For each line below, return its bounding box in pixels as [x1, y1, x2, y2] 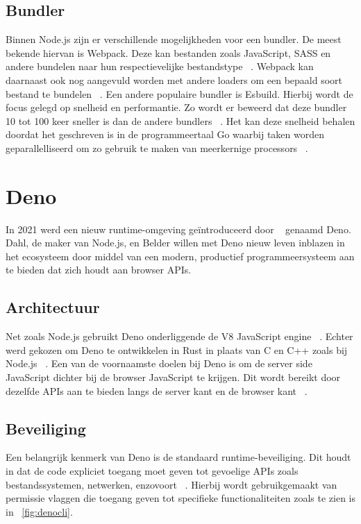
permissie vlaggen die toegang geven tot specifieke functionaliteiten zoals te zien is [6, 491, 355, 505]
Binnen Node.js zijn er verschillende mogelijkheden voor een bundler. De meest [6, 32, 342, 47]
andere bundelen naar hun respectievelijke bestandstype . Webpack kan [6, 59, 314, 74]
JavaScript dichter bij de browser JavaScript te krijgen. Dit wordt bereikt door [6, 370, 341, 384]
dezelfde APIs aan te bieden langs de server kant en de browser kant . [6, 383, 308, 398]
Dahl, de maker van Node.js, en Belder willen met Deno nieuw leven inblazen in [6, 235, 345, 250]
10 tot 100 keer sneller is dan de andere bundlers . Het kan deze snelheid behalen [6, 113, 355, 128]
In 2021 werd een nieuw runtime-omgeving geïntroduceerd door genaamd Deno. [6, 221, 351, 236]
